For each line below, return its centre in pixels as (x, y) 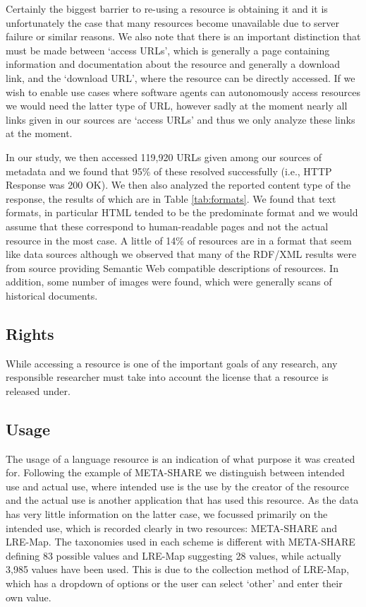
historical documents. (52, 295)
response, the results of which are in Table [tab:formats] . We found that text (171, 198)
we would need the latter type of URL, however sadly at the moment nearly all (177, 106)
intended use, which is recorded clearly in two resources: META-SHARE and (172, 528)
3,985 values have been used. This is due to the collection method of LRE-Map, (177, 569)
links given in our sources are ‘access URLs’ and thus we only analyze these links (181, 119)
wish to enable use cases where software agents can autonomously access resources (183, 92)
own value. (29, 597)
